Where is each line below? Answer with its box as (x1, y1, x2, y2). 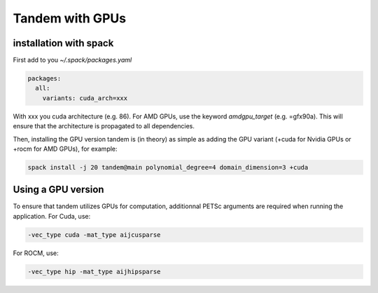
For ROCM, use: (13, 249, 59, 257)
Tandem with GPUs (13, 11, 126, 26)
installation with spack (13, 37, 114, 49)
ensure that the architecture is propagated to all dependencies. (13, 122, 195, 130)
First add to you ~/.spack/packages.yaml (13, 56, 132, 64)
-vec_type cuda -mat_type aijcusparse (27, 231, 161, 238)
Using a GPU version (13, 184, 104, 196)
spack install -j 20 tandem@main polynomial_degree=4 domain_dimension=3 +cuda (27, 163, 309, 171)
